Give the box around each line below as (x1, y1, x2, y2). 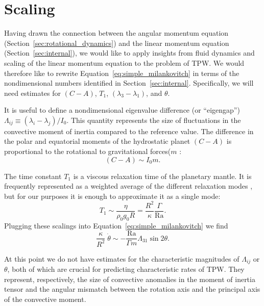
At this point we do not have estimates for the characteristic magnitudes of (4, 253, 239, 264)
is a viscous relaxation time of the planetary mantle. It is (73, 170, 252, 181)
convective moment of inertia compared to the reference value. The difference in (4, 125, 254, 136)
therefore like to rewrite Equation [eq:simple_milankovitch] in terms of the (4, 67, 239, 78)
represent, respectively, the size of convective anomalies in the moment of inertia (4, 273, 255, 284)
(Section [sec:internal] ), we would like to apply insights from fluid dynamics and (4, 47, 255, 58)
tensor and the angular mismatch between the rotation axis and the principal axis (4, 284, 260, 294)
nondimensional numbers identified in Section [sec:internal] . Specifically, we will (4, 78, 254, 88)
